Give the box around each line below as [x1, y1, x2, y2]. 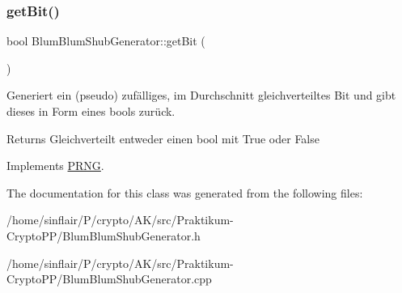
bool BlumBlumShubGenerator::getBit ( [6, 32, 205, 49]
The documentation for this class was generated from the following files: [6, 184, 363, 201]
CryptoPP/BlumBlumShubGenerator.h [6, 227, 201, 244]
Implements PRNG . [6, 157, 104, 174]
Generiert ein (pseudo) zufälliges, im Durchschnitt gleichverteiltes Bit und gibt [6, 87, 396, 104]
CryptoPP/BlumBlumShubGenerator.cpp [6, 270, 212, 287]
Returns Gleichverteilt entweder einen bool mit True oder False [6, 130, 319, 146]
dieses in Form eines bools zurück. [6, 103, 176, 119]
